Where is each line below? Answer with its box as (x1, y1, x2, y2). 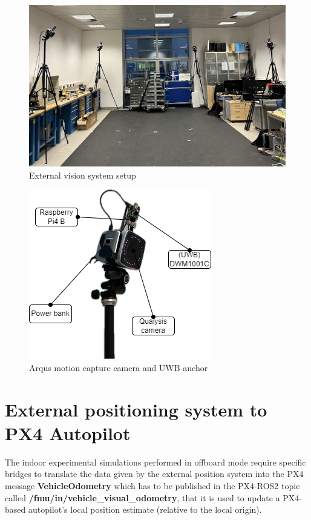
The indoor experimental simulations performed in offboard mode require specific (5, 455, 306, 468)
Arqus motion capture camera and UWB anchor (29, 361, 208, 374)
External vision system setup (29, 168, 136, 181)
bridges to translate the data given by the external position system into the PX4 (5, 467, 304, 480)
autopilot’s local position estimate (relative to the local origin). (28, 503, 262, 516)
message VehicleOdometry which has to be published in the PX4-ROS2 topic (5, 479, 300, 492)
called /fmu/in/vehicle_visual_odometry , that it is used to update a (5, 491, 280, 504)
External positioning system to (5, 397, 267, 421)
